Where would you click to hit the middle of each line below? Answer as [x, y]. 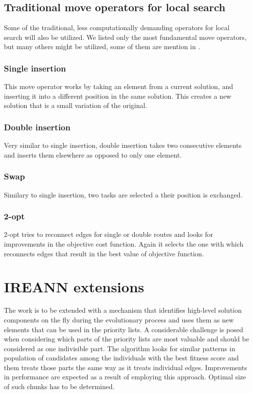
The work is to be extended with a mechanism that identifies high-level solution [123, 310]
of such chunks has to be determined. [59, 386]
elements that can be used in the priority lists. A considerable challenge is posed [124, 329]
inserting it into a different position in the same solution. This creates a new [118, 96]
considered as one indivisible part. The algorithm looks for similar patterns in [120, 348]
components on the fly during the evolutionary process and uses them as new [119, 319]
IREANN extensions [74, 287]
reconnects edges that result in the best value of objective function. [104, 253]
